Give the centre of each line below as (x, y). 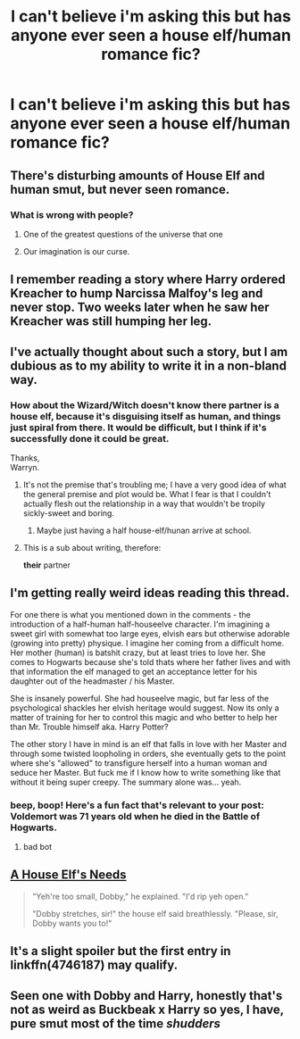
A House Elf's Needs (69, 875)
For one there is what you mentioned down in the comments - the (130, 614)
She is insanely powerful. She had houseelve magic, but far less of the (140, 698)
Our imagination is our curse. (76, 251)
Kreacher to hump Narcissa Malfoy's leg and (137, 293)
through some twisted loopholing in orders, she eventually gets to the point (148, 753)
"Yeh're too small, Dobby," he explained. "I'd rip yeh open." (140, 896)
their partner (46, 565)
